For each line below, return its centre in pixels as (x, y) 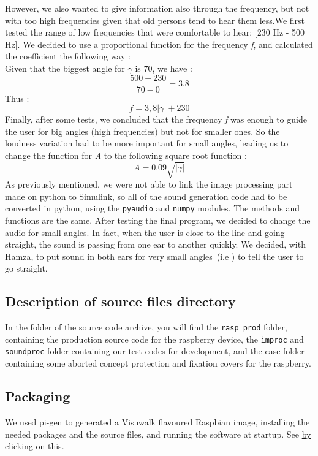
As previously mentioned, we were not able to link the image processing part (149, 184)
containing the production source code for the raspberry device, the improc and (154, 339)
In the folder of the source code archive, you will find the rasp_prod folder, (146, 327)
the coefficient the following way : (68, 56)
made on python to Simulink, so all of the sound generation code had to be (146, 196)
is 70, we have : (164, 68)
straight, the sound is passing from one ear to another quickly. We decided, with (155, 244)
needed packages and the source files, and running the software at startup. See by (158, 434)
